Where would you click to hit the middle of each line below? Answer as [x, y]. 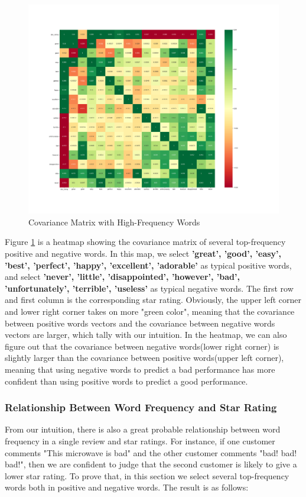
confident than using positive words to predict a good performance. [126, 381]
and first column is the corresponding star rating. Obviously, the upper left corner [153, 300]
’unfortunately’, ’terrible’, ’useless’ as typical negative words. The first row [149, 288]
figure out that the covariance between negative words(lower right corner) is [142, 346]
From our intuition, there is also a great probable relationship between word [143, 429]
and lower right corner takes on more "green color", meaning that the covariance [150, 311]
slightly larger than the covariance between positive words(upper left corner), [144, 358]
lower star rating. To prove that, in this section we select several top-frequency [147, 475]
